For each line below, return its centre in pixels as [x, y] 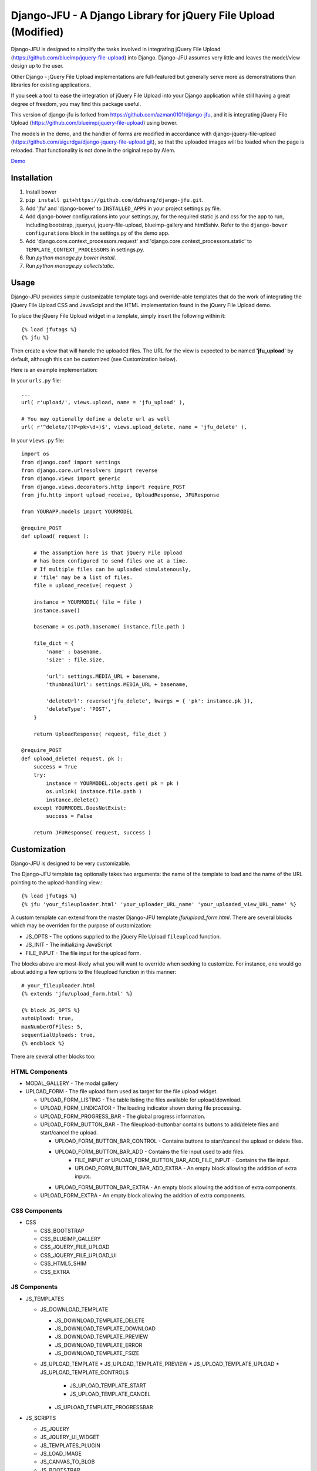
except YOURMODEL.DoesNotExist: [80, 808]
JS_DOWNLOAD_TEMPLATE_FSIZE [97, 1353]
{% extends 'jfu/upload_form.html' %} [77, 994]
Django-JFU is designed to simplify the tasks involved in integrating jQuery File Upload [116, 49]
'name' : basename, [74, 651]
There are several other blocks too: [53, 1056]
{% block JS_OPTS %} [51, 1010]
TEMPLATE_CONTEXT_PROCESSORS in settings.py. [85, 249]
